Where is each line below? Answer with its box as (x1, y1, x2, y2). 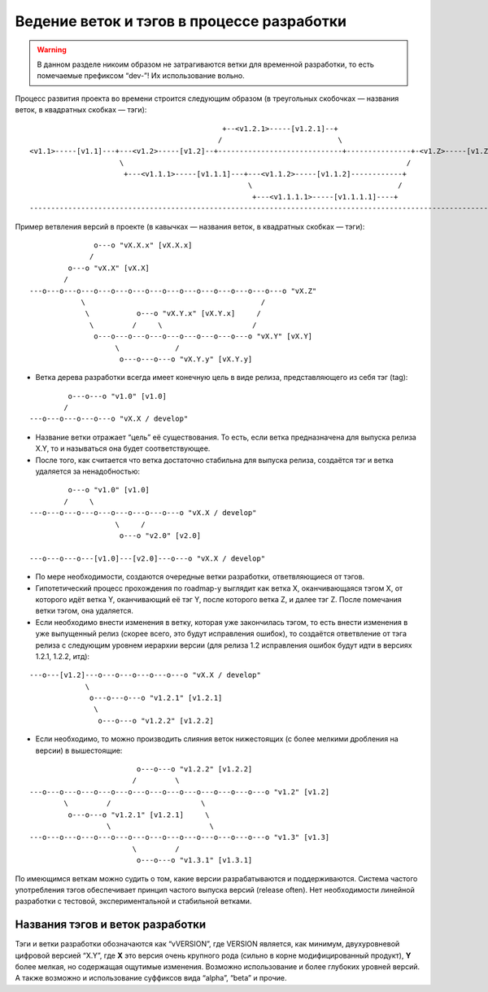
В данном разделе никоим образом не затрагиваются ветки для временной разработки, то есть (37, 59, 374, 69)
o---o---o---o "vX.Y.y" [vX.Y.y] (119, 354, 253, 364)
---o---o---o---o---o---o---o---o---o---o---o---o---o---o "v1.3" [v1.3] (29, 832, 330, 842)
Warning (37, 45, 67, 55)
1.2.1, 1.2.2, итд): (35, 651, 89, 661)
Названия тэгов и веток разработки (15, 918, 207, 932)
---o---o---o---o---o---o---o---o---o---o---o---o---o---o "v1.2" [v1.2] (29, 787, 330, 797)
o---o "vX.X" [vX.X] (68, 263, 150, 273)
